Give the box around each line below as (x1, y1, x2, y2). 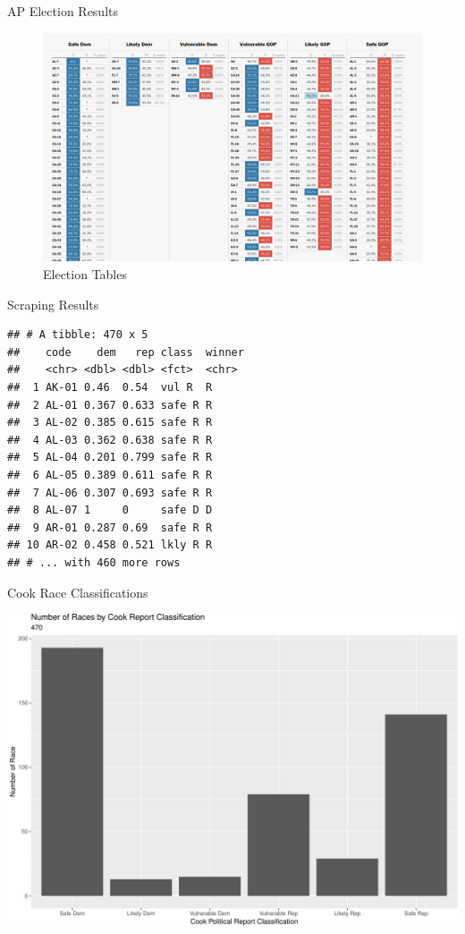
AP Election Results (7, 2, 119, 20)
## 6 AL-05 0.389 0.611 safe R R (7, 469, 213, 482)
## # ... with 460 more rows (7, 556, 181, 569)
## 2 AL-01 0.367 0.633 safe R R (7, 398, 213, 412)
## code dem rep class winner (7, 345, 244, 359)
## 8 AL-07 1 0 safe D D (7, 504, 213, 517)
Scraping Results (7, 294, 99, 313)
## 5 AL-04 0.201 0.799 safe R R (7, 451, 213, 464)
